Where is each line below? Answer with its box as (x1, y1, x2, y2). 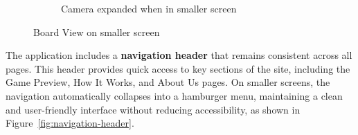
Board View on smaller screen (33, 24, 160, 39)
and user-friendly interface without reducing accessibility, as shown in (6, 102, 301, 116)
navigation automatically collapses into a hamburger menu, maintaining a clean (6, 88, 343, 102)
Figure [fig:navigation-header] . (6, 116, 134, 130)
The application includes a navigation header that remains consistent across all (6, 48, 352, 62)
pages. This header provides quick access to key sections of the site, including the (6, 61, 350, 75)
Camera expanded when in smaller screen (61, 1, 237, 15)
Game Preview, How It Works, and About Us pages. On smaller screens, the (6, 75, 330, 89)
